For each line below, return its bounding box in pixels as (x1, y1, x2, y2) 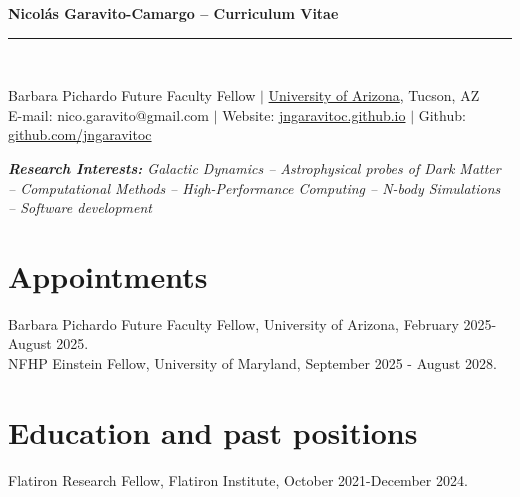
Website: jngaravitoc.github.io (222, 104, 406, 125)
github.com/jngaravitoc (8, 124, 152, 145)
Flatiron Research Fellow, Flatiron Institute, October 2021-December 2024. (8, 469, 468, 490)
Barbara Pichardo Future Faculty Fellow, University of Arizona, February (8, 313, 459, 334)
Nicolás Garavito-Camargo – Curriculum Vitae (8, 3, 339, 23)
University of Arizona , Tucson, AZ (268, 85, 480, 106)
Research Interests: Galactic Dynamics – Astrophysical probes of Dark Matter (8, 157, 501, 178)
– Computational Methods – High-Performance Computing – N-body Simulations (8, 177, 501, 198)
